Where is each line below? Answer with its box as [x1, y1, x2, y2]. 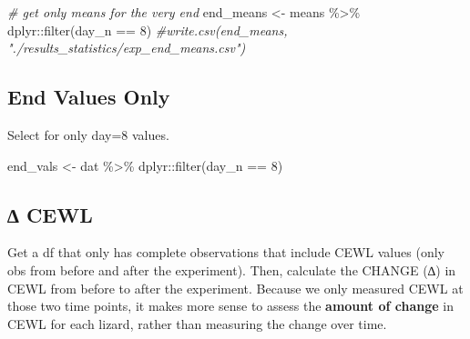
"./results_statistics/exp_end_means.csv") [7, 38, 246, 57]
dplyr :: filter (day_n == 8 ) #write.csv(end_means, [7, 20, 288, 39]
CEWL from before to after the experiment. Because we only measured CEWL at [7, 278, 464, 297]
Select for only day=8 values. [7, 125, 169, 144]
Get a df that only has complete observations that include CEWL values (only [7, 243, 444, 262]
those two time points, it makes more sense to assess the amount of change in [7, 296, 454, 315]
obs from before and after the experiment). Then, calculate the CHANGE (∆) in [7, 260, 456, 279]
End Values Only [7, 83, 170, 111]
